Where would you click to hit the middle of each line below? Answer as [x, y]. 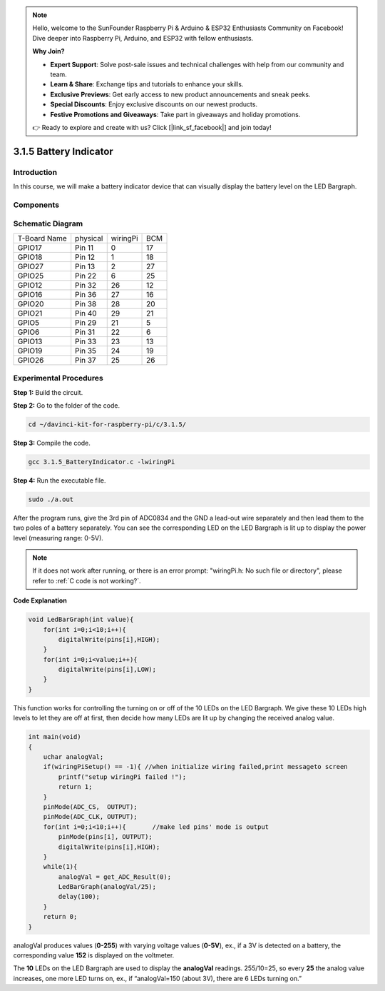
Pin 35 [86, 351]
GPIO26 [31, 360]
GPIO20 [31, 303]
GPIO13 [30, 341]
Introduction [35, 172]
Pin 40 [86, 313]
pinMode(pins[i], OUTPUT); [105, 837]
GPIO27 [31, 266]
